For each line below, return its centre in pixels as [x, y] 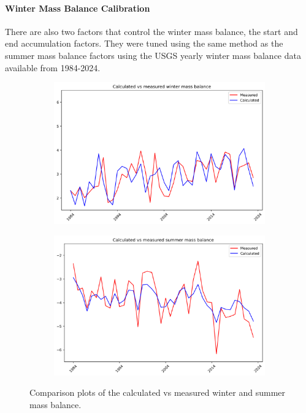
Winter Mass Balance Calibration [78, 8]
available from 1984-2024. [53, 67]
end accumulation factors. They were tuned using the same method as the [144, 43]
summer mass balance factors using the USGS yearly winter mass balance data [153, 55]
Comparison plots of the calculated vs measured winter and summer [158, 392]
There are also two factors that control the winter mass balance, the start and [151, 31]
